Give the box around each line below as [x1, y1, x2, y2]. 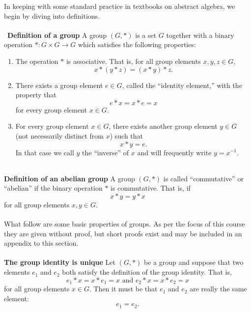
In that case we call [15, 147, 74, 157]
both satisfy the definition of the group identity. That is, [62, 267, 232, 277]
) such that [110, 130, 143, 141]
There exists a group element [15, 80, 103, 90]
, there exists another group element [109, 121, 218, 131]
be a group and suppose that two [144, 257, 244, 267]
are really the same [190, 284, 247, 294]
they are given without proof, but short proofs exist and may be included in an [4, 228, 242, 238]
